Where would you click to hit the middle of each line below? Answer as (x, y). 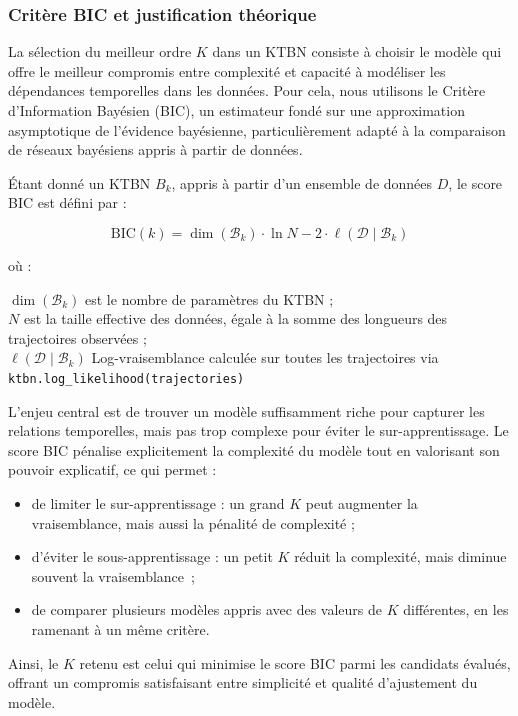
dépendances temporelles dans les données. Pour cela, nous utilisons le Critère (247, 90)
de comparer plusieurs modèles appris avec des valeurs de (207, 609)
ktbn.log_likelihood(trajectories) (126, 378)
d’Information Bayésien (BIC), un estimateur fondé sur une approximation (236, 110)
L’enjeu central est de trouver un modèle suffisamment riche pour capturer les (246, 410)
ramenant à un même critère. (120, 628)
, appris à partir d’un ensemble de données (302, 182)
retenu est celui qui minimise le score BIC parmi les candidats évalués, (295, 662)
